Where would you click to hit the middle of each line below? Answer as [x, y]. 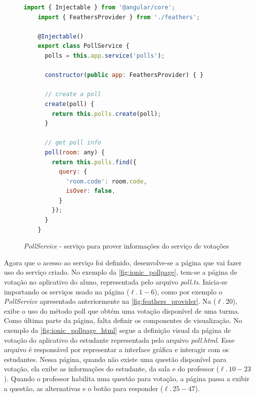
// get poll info [73, 143]
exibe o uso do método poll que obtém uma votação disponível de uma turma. [122, 310]
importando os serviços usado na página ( [67, 291]
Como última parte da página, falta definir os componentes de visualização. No [123, 320]
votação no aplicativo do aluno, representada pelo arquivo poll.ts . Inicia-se [116, 282]
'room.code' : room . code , [106, 181]
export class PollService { [83, 46]
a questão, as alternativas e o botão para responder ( [84, 388]
